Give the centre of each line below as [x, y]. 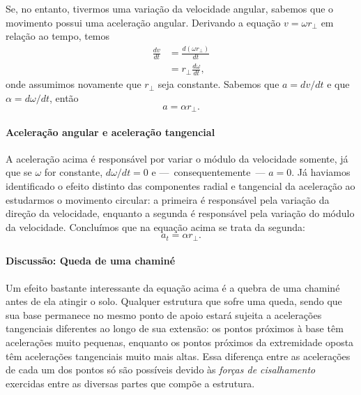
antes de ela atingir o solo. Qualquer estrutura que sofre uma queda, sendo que [174, 301]
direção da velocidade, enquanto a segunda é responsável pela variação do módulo [180, 213]
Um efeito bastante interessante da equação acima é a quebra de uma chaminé [173, 287]
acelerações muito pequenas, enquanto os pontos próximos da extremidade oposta [180, 342]
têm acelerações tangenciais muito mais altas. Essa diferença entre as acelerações [178, 356]
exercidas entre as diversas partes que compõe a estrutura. [130, 383]
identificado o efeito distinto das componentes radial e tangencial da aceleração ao [180, 185]
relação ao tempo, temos [58, 36]
